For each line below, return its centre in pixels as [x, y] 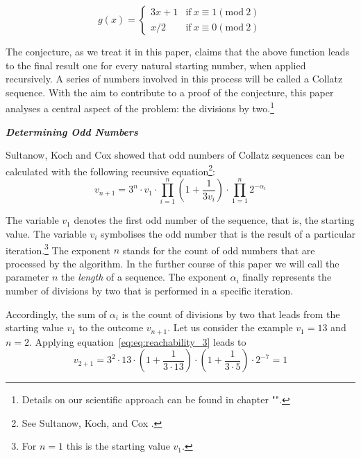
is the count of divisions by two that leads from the [231, 314]
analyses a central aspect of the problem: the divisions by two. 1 [140, 107]
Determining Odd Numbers [72, 131]
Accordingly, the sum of [56, 314]
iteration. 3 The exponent [58, 249]
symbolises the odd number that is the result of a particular [228, 233]
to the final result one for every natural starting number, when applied [156, 65]
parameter [27, 277]
